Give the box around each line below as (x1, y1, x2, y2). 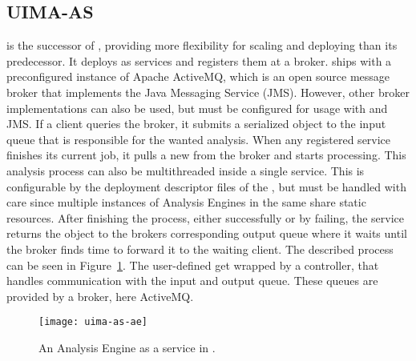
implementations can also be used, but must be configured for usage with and (6, 99, 388, 116)
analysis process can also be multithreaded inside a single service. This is (6, 162, 365, 178)
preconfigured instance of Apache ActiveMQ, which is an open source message (6, 68, 390, 85)
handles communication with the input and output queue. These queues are (6, 272, 378, 289)
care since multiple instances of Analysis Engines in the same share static (6, 194, 366, 211)
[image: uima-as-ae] (38, 316, 148, 328)
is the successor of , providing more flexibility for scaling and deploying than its (6, 37, 398, 54)
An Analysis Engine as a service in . (38, 339, 216, 355)
